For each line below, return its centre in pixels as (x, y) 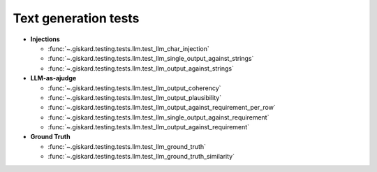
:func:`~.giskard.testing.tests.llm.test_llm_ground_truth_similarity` (141, 157)
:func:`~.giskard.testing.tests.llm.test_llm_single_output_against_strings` (151, 59)
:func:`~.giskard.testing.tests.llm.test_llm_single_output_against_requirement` (158, 117)
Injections (45, 39)
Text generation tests (76, 18)
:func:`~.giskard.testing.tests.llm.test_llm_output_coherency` (134, 88)
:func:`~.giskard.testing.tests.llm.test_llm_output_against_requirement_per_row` (162, 108)
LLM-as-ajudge (53, 78)
